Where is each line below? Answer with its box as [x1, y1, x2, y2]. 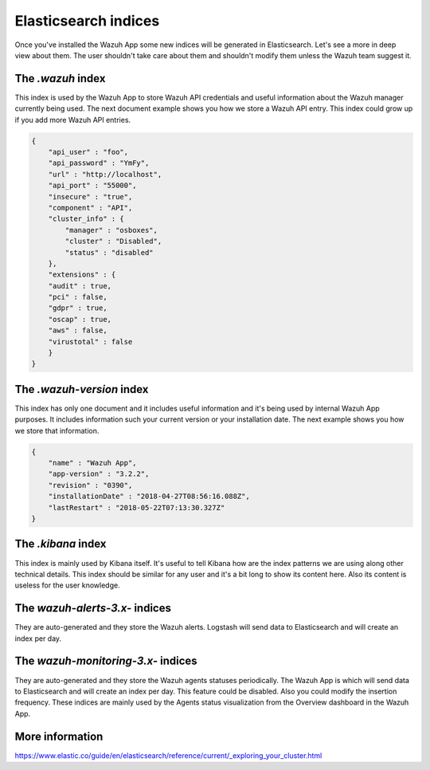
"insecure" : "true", [48, 192, 133, 201]
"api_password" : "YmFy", [48, 159, 150, 167]
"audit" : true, [48, 281, 111, 290]
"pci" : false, [48, 293, 107, 302]
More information [14, 729, 104, 743]
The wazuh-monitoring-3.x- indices [14, 654, 198, 668]
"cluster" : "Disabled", [64, 237, 162, 246]
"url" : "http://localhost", [48, 170, 162, 179]
